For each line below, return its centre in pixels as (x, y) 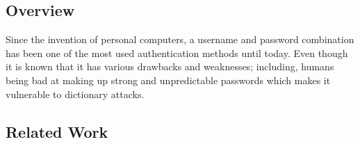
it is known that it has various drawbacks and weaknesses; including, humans (170, 66)
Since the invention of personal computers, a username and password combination (180, 39)
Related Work (57, 131)
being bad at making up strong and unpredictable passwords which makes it (168, 80)
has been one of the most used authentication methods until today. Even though (177, 53)
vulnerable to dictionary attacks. (75, 94)
